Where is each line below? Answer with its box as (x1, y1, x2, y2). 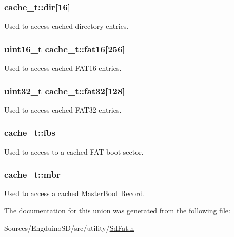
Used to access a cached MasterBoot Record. (4, 188, 145, 199)
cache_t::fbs (4, 126, 56, 139)
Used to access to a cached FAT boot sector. (4, 146, 144, 157)
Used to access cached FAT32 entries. (4, 104, 122, 115)
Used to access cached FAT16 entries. (4, 62, 122, 73)
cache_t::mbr (4, 168, 61, 181)
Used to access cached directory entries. (4, 20, 129, 31)
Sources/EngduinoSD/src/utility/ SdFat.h (4, 222, 134, 233)
